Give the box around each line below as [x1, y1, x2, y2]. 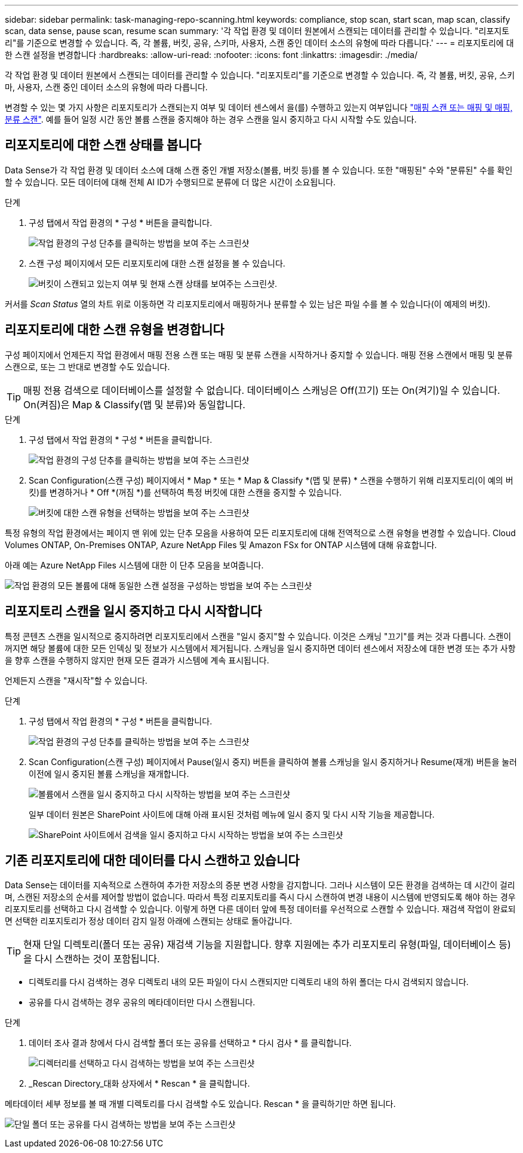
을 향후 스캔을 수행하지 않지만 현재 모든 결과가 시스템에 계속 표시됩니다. [5, 655, 269, 665]
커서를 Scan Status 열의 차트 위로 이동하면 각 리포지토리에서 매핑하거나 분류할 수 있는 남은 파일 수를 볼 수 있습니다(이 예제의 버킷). [5, 298, 491, 309]
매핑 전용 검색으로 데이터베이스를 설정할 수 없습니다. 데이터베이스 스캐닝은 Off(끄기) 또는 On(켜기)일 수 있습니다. [23, 384, 500, 396]
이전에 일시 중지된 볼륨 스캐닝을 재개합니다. [29, 768, 189, 779]
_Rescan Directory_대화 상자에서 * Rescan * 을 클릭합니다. [29, 1078, 250, 1089]
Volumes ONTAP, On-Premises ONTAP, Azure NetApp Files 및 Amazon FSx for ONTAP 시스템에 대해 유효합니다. [5, 539, 437, 550]
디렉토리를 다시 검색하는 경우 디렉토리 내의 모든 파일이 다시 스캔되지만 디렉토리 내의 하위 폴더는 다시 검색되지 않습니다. [29, 977, 469, 987]
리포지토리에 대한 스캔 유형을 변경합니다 [5, 322, 224, 338]
